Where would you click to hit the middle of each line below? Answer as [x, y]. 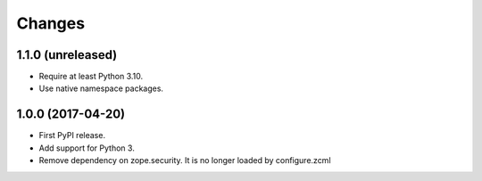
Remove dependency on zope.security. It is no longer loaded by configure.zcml [185, 160]
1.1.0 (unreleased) [67, 55]
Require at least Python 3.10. [91, 77]
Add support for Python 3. [87, 148]
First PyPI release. [72, 136]
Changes [50, 23]
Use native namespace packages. [101, 88]
